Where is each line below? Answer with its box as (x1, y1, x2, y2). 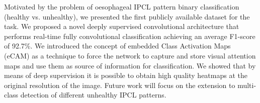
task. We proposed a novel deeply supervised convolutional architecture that (4, 21, 239, 31)
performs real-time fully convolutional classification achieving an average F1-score (4, 30, 255, 41)
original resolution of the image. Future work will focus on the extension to (4, 79, 235, 90)
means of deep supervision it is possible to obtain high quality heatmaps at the (4, 70, 247, 80)
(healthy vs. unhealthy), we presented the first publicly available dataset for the (4, 11, 250, 21)
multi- (237, 79, 256, 90)
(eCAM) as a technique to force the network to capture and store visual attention (4, 50, 256, 60)
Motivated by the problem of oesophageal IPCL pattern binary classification (4, 1, 239, 11)
